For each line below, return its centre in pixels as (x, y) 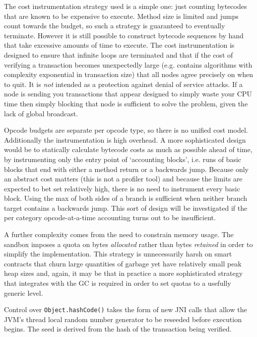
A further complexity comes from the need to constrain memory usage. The (119, 234)
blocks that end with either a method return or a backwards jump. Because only (126, 169)
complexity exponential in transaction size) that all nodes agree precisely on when (129, 74)
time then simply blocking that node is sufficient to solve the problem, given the (126, 103)
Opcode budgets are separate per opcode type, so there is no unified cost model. (126, 130)
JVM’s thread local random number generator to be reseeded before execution (123, 319)
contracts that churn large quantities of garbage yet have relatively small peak (123, 263)
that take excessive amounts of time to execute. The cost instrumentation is (119, 45)
